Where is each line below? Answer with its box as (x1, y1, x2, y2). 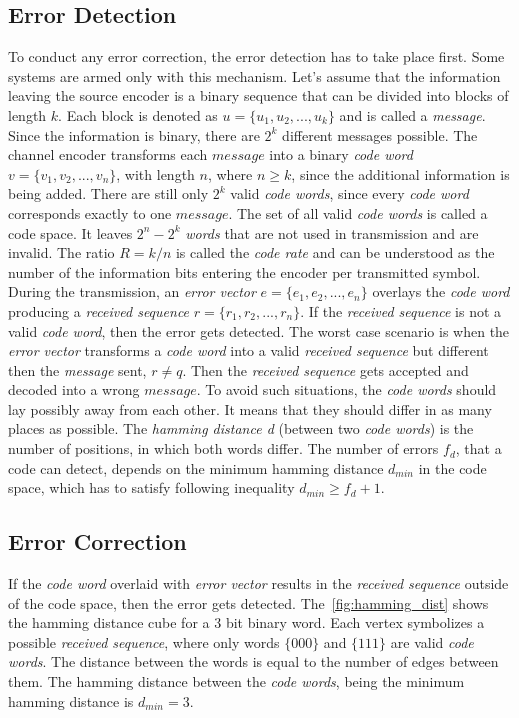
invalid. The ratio (8, 242, 115, 263)
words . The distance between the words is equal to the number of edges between (8, 651, 499, 672)
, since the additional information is (291, 163, 510, 184)
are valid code (390, 631, 474, 652)
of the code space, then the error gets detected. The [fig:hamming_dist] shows (8, 592, 489, 613)
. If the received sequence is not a (300, 300, 502, 321)
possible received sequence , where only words (8, 631, 280, 652)
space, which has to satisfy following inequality (8, 477, 295, 498)
